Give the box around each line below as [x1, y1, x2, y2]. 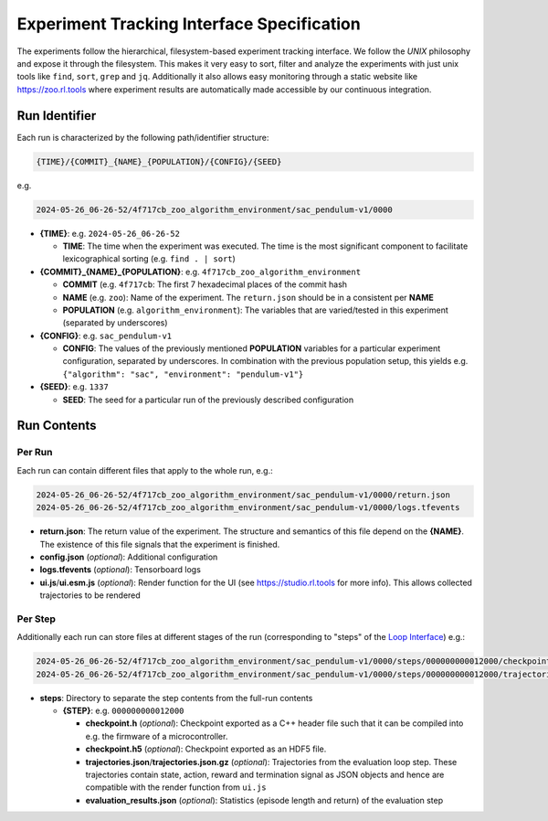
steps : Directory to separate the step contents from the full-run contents [39, 692, 313, 703]
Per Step [16, 613, 57, 625]
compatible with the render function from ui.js [85, 782, 267, 793]
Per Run [16, 446, 53, 459]
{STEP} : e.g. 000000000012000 [62, 705, 184, 716]
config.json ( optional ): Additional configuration [39, 551, 218, 562]
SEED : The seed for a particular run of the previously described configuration [62, 394, 354, 405]
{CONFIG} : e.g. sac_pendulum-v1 [39, 330, 173, 341]
